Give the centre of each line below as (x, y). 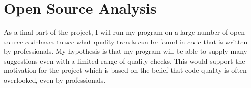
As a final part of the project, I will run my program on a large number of (116, 32)
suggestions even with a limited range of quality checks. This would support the (125, 60)
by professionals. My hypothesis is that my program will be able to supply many (126, 51)
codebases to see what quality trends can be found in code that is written (136, 41)
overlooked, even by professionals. (55, 79)
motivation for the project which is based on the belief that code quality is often (125, 70)
